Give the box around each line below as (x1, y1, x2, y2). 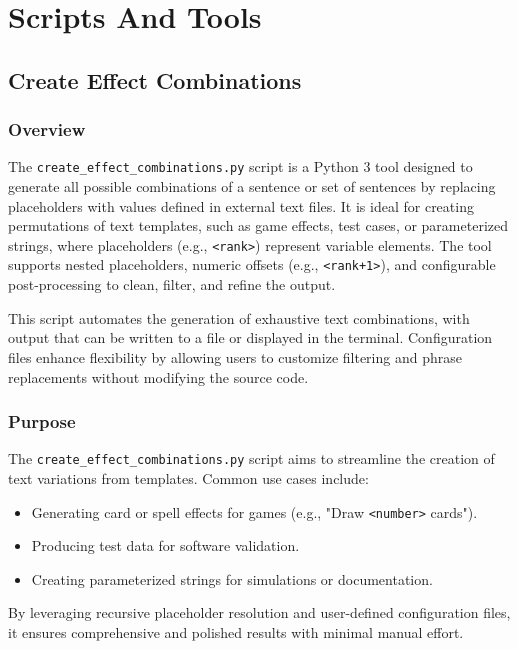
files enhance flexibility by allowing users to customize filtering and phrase (8, 346, 462, 367)
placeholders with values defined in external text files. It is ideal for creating (8, 195, 474, 216)
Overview (8, 117, 86, 142)
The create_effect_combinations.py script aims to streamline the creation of (8, 448, 495, 469)
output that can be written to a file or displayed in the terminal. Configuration (8, 327, 493, 348)
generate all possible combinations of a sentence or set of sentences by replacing (8, 176, 496, 197)
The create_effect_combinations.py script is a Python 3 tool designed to (8, 156, 473, 177)
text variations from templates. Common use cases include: (8, 467, 369, 488)
